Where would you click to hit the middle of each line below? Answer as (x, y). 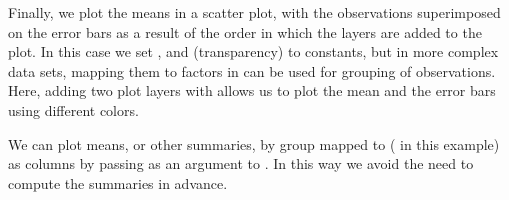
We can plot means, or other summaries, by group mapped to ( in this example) (254, 143)
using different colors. (73, 109)
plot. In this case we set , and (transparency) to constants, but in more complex (253, 51)
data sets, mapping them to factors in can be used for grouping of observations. (252, 70)
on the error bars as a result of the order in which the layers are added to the (245, 31)
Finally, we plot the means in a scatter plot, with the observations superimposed (254, 12)
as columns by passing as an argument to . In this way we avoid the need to (241, 163)
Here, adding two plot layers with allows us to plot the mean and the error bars (252, 90)
